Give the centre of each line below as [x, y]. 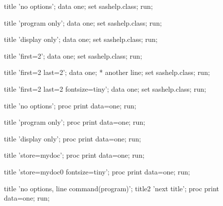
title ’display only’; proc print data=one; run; [73, 138]
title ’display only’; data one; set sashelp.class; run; [81, 39]
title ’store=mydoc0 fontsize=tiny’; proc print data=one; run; [97, 171]
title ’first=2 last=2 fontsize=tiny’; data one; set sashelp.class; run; [105, 88]
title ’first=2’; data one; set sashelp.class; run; [73, 55]
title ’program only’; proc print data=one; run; [75, 122]
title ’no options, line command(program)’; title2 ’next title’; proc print [112, 188]
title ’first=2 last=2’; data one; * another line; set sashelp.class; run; [107, 72]
